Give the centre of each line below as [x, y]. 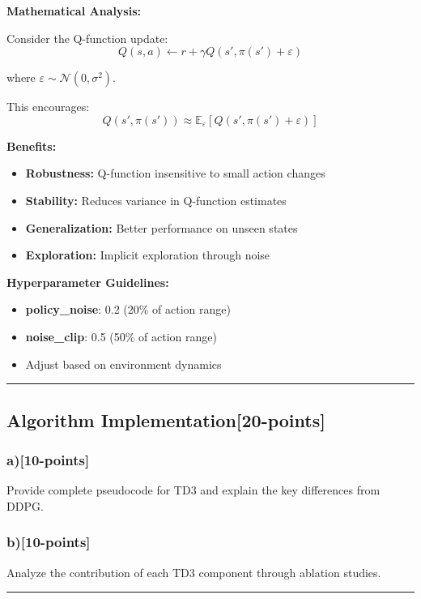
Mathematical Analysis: [74, 11]
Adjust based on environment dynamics [123, 364]
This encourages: [48, 107]
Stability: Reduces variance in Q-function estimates [156, 200]
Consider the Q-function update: [87, 38]
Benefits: [32, 145]
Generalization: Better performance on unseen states [162, 227]
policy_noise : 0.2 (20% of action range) [128, 309]
